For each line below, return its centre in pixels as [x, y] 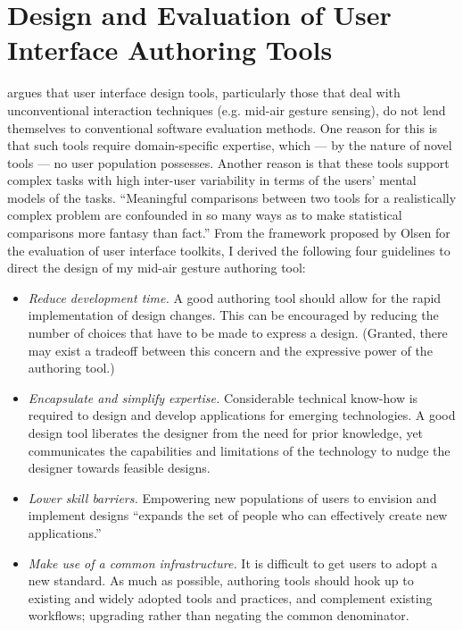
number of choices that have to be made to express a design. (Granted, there [238, 333]
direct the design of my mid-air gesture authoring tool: [157, 268]
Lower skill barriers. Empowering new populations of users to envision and [232, 497]
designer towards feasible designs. [119, 468]
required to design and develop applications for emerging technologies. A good [242, 415]
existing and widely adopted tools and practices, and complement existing [230, 597]
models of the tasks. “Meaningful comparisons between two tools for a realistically [232, 197]
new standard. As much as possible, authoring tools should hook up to [221, 580]
